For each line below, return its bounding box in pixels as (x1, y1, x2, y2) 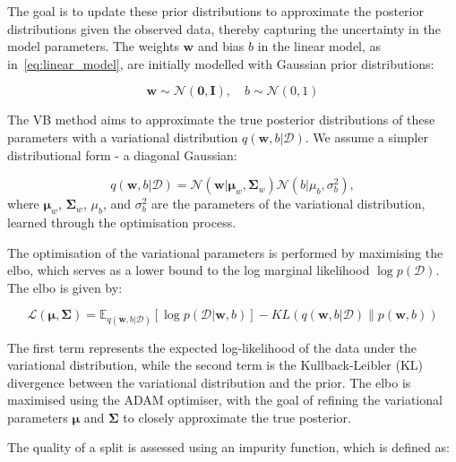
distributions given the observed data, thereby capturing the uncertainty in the (7, 19, 441, 38)
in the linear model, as (257, 37, 382, 56)
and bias (197, 37, 245, 56)
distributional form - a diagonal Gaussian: (7, 145, 237, 164)
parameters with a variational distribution (7, 127, 238, 146)
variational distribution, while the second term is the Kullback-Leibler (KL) (7, 355, 423, 374)
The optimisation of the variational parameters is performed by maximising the (7, 243, 443, 261)
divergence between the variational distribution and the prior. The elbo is (7, 372, 411, 391)
